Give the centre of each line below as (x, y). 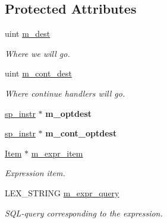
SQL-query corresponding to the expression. (84, 213)
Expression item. (35, 173)
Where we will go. (37, 53)
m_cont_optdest (81, 133)
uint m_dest (28, 34)
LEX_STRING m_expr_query (62, 192)
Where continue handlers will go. (65, 93)
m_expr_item (57, 153)
